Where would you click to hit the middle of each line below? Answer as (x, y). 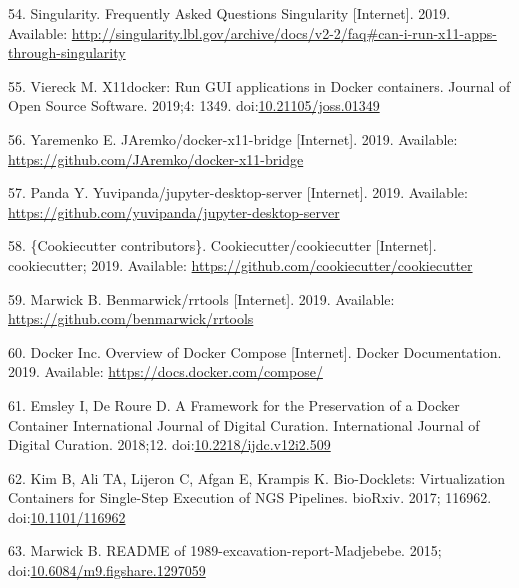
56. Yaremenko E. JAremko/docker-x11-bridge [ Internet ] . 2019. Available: (233, 138)
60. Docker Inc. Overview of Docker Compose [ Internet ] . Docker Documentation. (255, 351)
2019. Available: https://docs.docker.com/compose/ (165, 371)
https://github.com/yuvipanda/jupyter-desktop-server (174, 211)
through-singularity (67, 52)
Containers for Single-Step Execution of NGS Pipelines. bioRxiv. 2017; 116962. (250, 497)
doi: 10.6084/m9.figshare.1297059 (107, 570)
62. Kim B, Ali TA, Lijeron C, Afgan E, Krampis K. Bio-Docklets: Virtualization (257, 477)
